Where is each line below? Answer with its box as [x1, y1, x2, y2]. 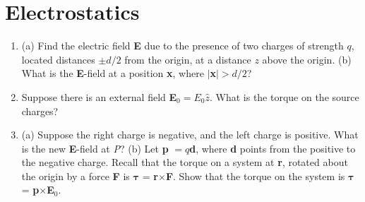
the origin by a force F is [21, 168, 130, 183]
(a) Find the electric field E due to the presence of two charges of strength [21, 38, 344, 53]
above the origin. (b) [262, 52, 352, 66]
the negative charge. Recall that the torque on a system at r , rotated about [21, 155, 348, 170]
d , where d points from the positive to [189, 141, 356, 155]
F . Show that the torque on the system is [165, 168, 345, 183]
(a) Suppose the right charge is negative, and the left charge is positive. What [21, 127, 359, 142]
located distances [21, 52, 95, 66]
